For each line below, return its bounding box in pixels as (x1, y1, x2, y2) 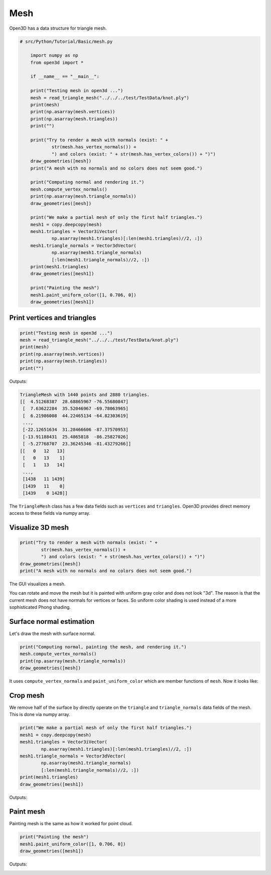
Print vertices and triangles (9, 313, 96, 322)
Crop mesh (9, 691, 45, 699)
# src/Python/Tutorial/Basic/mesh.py (20, 38, 113, 44)
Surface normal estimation (9, 617, 95, 626)
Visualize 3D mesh (9, 523, 69, 532)
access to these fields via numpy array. (9, 510, 90, 516)
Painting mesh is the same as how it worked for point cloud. (9, 821, 133, 827)
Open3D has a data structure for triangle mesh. (9, 25, 107, 31)
